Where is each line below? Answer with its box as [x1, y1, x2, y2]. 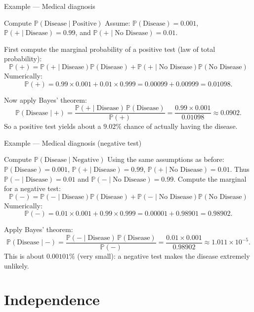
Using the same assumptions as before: [107, 154, 224, 164]
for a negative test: [4, 183, 61, 194]
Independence [4, 289, 100, 310]
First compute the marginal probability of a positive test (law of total [4, 43, 215, 54]
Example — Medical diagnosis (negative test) [4, 137, 142, 148]
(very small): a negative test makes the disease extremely [77, 251, 250, 261]
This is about [4, 251, 44, 261]
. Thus [230, 164, 250, 174]
